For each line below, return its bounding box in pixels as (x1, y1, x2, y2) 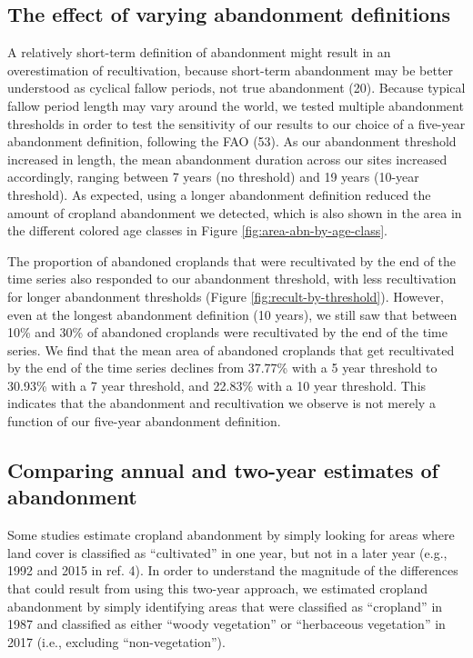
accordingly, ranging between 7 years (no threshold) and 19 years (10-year (7, 167, 419, 186)
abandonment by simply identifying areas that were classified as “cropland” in (7, 596, 443, 615)
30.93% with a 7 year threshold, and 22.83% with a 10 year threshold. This (7, 375, 427, 394)
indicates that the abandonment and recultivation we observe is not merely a (7, 394, 436, 413)
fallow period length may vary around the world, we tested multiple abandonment (7, 95, 464, 115)
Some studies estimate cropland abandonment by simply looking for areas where (7, 525, 455, 544)
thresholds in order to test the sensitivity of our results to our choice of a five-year (7, 114, 466, 133)
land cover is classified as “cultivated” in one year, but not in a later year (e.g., (7, 543, 448, 562)
